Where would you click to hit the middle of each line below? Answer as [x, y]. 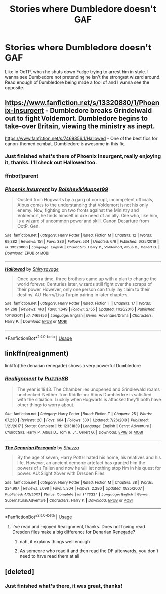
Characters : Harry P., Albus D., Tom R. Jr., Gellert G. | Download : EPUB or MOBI [74, 432]
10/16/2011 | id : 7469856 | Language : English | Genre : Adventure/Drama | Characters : [79, 315]
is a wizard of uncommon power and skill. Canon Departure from [83, 221]
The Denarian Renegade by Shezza [42, 448]
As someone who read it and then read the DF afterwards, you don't [89, 551]
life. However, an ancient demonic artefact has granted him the [81, 463]
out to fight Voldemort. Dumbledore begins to [77, 119]
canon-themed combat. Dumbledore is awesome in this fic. [65, 143]
